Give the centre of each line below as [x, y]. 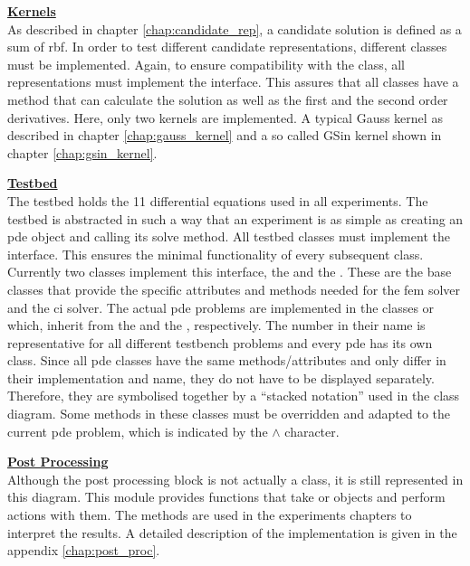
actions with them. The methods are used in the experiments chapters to [210, 515]
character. [312, 431]
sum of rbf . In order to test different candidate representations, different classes [227, 47]
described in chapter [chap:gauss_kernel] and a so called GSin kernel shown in [225, 135]
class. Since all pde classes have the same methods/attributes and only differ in [227, 360]
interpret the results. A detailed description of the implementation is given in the [232, 532]
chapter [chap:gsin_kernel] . [82, 152]
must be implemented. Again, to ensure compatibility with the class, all [206, 64]
